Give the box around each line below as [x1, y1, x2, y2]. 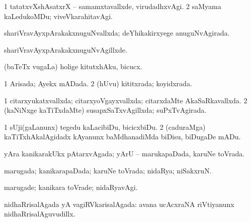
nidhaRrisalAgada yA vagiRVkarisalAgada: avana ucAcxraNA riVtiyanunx [4, 198, 234, 209]
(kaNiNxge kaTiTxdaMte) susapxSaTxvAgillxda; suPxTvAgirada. [4, 105, 207, 115]
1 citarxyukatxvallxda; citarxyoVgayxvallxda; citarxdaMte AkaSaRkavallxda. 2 [4, 95, 247, 105]
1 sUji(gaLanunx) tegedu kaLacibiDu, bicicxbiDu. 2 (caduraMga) [4, 121, 206, 132]
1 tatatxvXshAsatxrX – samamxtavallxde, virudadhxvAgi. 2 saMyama [4, 1, 221, 11]
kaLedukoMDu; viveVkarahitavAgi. [4, 11, 113, 21]
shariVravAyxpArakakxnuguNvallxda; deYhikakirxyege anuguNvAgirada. [4, 28, 230, 38]
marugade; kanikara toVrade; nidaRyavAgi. [4, 182, 138, 192]
